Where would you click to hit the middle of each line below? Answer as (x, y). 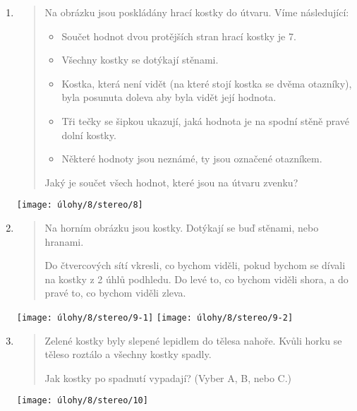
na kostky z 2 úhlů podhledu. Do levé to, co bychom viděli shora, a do (196, 279)
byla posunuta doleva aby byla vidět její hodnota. (169, 97)
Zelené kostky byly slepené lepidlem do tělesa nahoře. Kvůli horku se (193, 340)
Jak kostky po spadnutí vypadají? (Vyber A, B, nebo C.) (168, 377)
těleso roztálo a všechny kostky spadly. (128, 354)
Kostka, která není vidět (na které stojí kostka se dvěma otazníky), (207, 83)
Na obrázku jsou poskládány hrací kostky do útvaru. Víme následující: (197, 12)
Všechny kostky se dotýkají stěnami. (140, 60)
